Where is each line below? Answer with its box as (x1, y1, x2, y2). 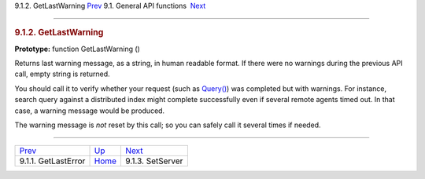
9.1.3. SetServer (125, 155, 183, 166)
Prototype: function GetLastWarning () (14, 44, 141, 53)
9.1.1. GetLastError (19, 155, 86, 166)
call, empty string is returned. (14, 69, 110, 79)
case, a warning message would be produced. (14, 106, 165, 115)
